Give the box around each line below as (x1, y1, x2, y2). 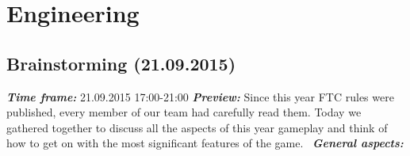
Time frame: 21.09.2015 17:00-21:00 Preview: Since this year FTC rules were (6, 88, 394, 105)
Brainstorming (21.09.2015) (6, 51, 236, 75)
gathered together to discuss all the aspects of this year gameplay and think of (6, 119, 388, 135)
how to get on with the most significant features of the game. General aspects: (6, 135, 404, 151)
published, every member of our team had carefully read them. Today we (6, 104, 362, 120)
